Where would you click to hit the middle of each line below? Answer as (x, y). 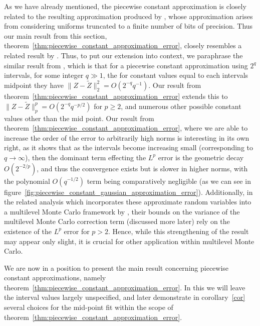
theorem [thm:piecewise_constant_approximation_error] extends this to (116, 96)
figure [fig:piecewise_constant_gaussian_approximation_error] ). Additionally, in (128, 192)
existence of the (28, 231)
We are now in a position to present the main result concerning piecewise (116, 267)
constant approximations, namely (55, 278)
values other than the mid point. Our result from (79, 118)
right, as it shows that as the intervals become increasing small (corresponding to (128, 147)
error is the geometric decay (201, 157)
